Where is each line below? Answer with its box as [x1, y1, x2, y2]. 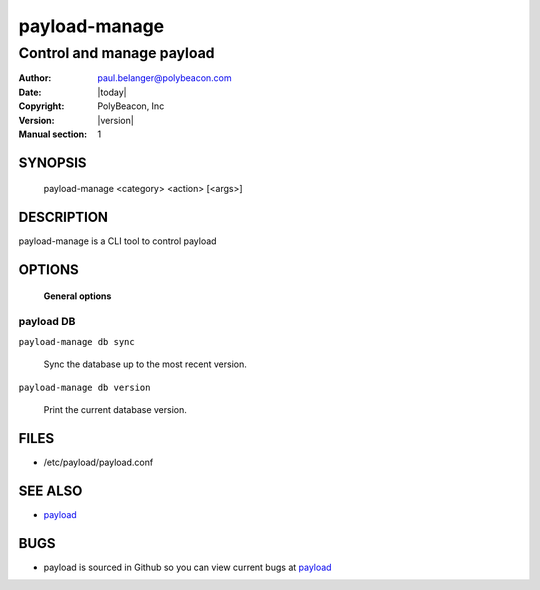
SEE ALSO [18, 482, 83, 499]
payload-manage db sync [18, 336, 135, 347]
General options [43, 290, 112, 302]
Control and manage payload [18, 44, 215, 62]
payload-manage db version [18, 381, 151, 393]
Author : [18, 72, 52, 84]
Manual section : [18, 128, 88, 140]
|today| [97, 86, 127, 98]
